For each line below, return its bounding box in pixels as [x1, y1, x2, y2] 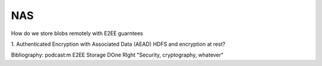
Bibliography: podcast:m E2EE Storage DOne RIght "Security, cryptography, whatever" [11, 51, 224, 59]
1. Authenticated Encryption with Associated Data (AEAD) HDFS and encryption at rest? [11, 40, 226, 48]
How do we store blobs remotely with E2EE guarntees [11, 30, 143, 37]
